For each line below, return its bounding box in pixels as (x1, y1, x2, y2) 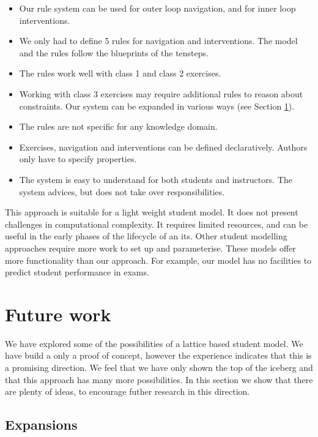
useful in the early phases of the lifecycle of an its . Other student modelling (5, 230, 287, 242)
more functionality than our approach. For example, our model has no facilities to (5, 253, 312, 266)
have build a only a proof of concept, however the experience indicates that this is (5, 349, 312, 362)
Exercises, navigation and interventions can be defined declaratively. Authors (19, 140, 308, 153)
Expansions (5, 415, 78, 434)
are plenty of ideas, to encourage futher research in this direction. (5, 385, 250, 398)
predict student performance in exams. (5, 266, 149, 278)
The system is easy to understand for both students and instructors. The (19, 173, 292, 185)
